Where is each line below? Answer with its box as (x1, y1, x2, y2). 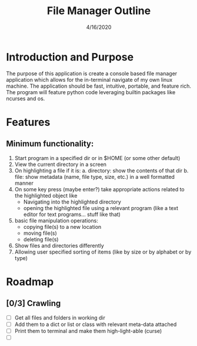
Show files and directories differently (14, 242, 104, 249)
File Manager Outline (46, 4, 151, 18)
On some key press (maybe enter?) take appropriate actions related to (14, 185, 185, 192)
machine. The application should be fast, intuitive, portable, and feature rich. (6, 82, 191, 89)
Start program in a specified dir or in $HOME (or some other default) (14, 154, 181, 161)
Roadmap (6, 275, 54, 288)
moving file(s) (23, 229, 57, 237)
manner (14, 179, 34, 187)
